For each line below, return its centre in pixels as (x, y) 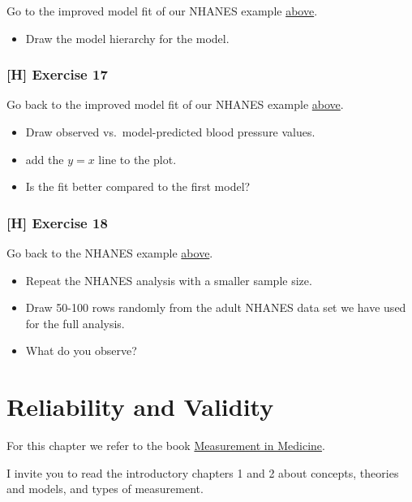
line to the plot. (137, 159)
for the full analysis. (75, 323)
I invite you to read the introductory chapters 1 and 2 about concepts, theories (203, 472)
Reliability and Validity (140, 407)
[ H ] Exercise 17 (57, 74)
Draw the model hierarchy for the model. (127, 38)
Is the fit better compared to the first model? (138, 186)
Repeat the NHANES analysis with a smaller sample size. (169, 280)
